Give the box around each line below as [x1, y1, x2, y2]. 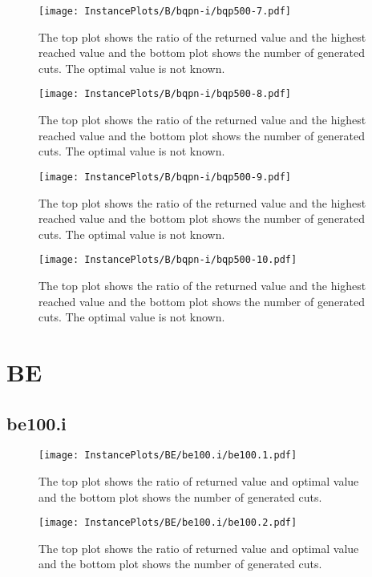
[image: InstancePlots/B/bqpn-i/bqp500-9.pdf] [38, 171, 291, 183]
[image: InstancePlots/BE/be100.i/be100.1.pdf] [38, 450, 297, 462]
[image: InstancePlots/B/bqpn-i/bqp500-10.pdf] [38, 254, 297, 266]
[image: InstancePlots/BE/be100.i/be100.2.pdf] [38, 517, 297, 529]
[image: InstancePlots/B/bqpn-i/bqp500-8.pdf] [38, 88, 291, 100]
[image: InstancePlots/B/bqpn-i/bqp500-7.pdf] [38, 6, 291, 17]
